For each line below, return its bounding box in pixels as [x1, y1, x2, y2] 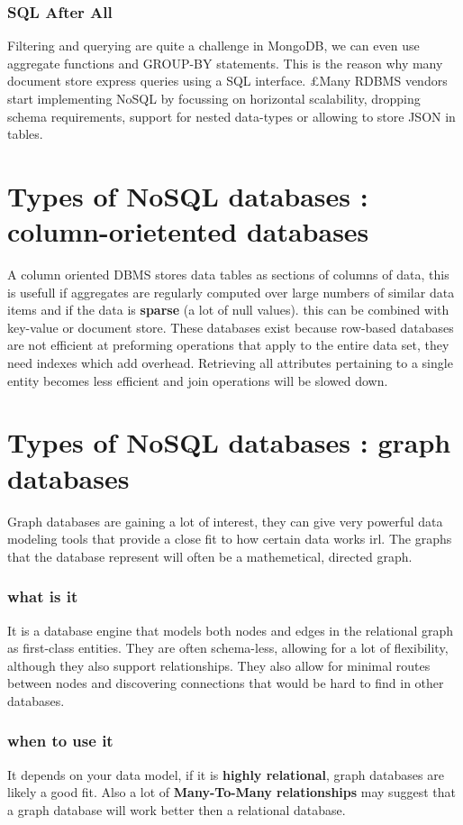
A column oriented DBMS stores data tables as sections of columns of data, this [7, 265, 449, 284]
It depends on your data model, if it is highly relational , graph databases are [7, 765, 444, 784]
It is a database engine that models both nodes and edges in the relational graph [7, 620, 454, 639]
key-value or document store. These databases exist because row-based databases [7, 317, 454, 336]
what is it [7, 585, 78, 608]
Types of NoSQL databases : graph [7, 424, 451, 461]
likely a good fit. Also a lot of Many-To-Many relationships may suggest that [7, 783, 456, 802]
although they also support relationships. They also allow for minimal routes [7, 655, 431, 674]
